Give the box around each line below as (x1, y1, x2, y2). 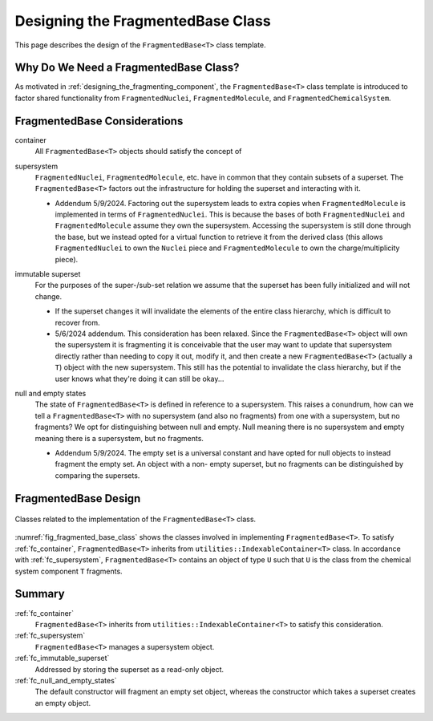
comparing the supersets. (55, 470, 140, 480)
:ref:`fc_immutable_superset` (14, 654, 110, 663)
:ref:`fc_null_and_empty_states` (14, 675, 117, 685)
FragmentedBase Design (14, 492, 141, 505)
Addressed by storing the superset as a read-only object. (34, 664, 225, 674)
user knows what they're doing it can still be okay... (55, 374, 225, 383)
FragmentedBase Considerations (14, 114, 184, 128)
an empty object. (34, 698, 91, 707)
